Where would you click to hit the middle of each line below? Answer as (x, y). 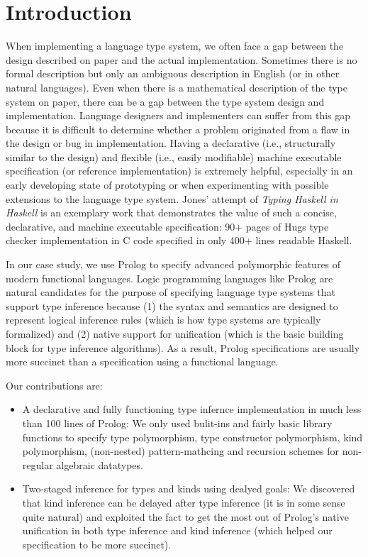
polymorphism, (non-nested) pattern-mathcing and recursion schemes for (181, 451)
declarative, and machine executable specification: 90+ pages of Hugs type (167, 226)
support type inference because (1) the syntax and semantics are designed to (172, 305)
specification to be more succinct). (97, 544)
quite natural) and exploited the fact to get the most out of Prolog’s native (185, 516)
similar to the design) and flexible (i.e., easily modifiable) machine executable (174, 156)
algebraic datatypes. (100, 464)
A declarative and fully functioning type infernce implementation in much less (192, 409)
